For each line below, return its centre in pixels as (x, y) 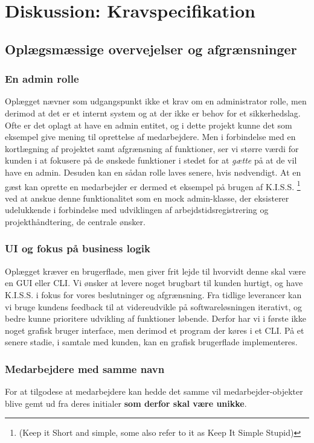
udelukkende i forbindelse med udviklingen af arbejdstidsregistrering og (137, 210)
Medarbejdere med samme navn (85, 368)
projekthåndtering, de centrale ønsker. (75, 221)
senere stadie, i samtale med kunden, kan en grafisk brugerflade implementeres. (151, 342)
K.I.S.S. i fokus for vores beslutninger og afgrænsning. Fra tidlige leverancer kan (153, 294)
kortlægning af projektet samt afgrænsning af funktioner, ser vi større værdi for (152, 148)
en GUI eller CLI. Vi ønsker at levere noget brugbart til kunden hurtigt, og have (154, 283)
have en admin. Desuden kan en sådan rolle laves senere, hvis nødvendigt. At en (153, 172)
